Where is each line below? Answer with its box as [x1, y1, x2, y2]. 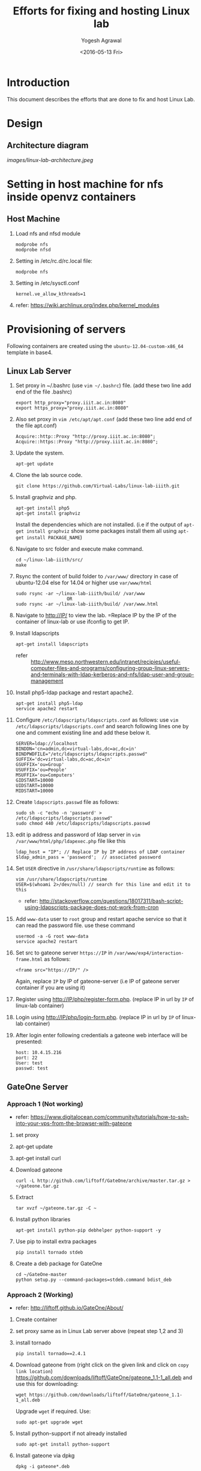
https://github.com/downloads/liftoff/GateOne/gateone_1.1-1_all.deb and [15, 1374, 193, 1381]
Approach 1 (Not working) [7, 1100, 83, 1108]
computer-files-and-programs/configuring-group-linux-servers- [30, 665, 190, 672]
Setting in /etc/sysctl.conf [15, 279, 80, 286]
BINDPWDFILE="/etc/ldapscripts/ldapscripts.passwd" [15, 751, 148, 757]
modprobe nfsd [15, 247, 51, 253]
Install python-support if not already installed [15, 1430, 127, 1437]
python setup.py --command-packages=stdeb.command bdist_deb [15, 1277, 172, 1283]
